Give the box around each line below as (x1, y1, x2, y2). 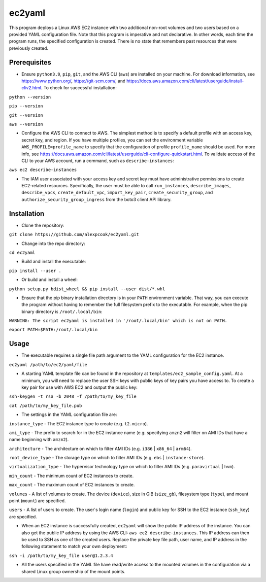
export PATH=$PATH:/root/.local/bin (9, 327, 98, 333)
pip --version (9, 103, 43, 109)
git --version (9, 112, 43, 118)
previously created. (9, 45, 49, 51)
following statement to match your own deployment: (21, 544, 128, 549)
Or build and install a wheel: (21, 276, 78, 283)
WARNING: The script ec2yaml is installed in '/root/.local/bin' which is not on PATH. (9, 318, 228, 324)
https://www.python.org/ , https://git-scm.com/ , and (21, 78, 126, 84)
